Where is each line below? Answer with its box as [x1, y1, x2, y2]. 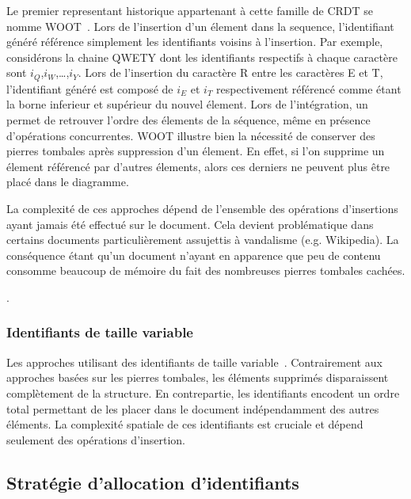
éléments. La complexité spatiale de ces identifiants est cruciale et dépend [6, 416, 363, 432]
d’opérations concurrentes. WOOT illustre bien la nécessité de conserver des [6, 127, 375, 143]
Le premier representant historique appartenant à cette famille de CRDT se [6, 2, 374, 18]
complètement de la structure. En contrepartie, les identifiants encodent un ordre [6, 384, 400, 401]
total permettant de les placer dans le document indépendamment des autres [6, 400, 379, 417]
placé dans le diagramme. [6, 173, 129, 190]
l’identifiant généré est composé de [6, 80, 173, 97]
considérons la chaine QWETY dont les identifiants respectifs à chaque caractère [6, 48, 398, 65]
